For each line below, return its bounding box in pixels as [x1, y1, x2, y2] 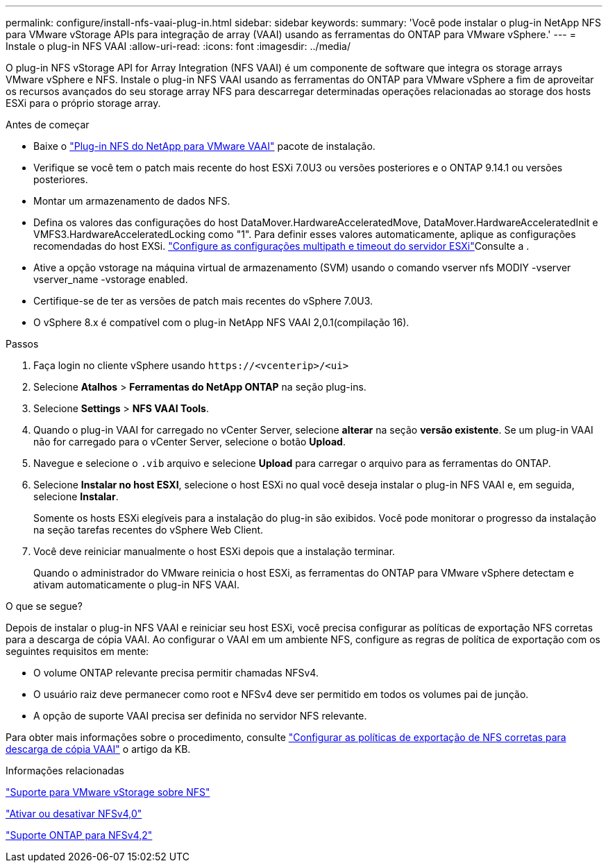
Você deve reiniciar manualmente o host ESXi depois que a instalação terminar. [33, 545, 396, 557]
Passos [6, 338, 39, 350]
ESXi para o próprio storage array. [6, 97, 161, 109]
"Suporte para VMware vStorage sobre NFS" [6, 786, 210, 798]
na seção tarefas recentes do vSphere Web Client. [33, 524, 264, 536]
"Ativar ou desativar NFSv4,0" [6, 808, 142, 819]
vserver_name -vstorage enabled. [33, 273, 188, 285]
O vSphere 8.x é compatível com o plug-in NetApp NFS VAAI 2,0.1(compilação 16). [33, 316, 409, 328]
